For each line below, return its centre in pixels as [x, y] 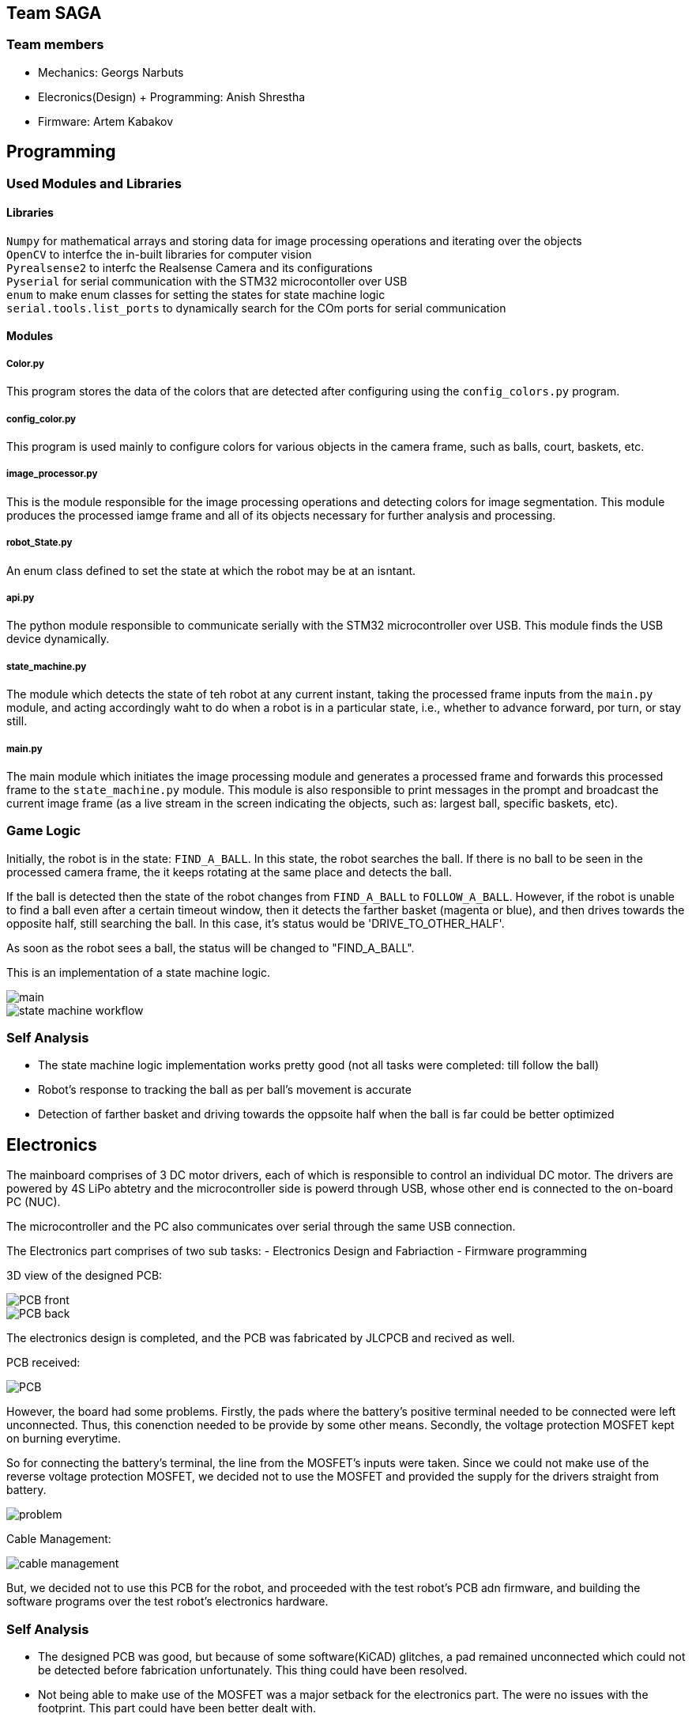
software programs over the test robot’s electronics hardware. [167, 1602]
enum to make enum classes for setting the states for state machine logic [196, 294]
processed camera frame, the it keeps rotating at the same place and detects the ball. [229, 872]
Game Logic [44, 831]
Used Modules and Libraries [94, 183]
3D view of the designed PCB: [85, 1276]
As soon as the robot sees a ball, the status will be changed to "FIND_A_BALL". [211, 947]
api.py [21, 598]
